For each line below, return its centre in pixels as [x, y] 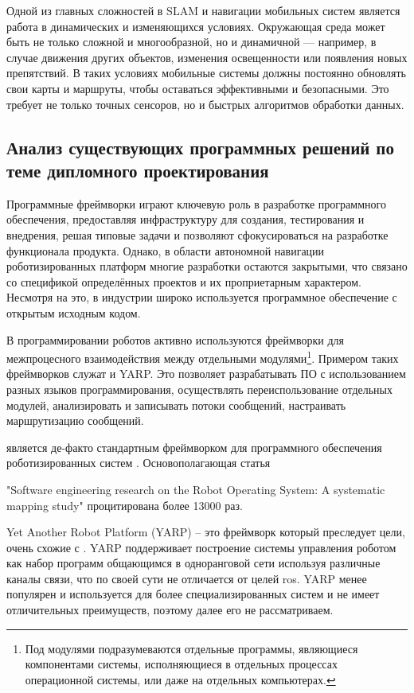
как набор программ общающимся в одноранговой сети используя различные [193, 563]
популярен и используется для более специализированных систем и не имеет [193, 594]
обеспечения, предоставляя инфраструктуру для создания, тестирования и [186, 219]
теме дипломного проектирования [138, 170]
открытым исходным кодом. [74, 312]
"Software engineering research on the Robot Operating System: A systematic [196, 489]
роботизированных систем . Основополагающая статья [139, 463]
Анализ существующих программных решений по [200, 147]
